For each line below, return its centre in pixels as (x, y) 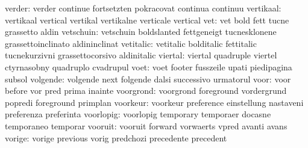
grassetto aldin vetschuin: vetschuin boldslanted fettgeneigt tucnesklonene (141, 32)
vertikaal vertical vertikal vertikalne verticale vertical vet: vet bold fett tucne (147, 20)
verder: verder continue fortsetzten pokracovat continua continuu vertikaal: (143, 8)
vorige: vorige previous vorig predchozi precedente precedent (116, 137)
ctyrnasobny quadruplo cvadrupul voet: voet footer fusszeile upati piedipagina (149, 66)
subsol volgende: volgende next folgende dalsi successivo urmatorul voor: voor (148, 79)
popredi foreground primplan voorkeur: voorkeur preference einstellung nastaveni (154, 102)
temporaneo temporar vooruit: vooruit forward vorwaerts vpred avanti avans (146, 125)
